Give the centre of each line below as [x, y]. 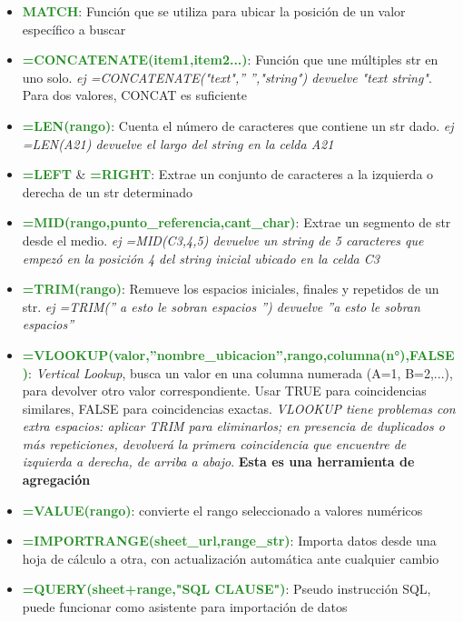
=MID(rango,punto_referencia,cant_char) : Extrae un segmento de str [236, 222]
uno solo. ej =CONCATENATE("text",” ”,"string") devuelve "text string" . [227, 77]
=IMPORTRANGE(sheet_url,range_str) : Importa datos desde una [229, 541]
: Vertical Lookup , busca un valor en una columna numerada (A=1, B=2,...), [241, 372]
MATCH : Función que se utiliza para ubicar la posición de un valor [214, 11]
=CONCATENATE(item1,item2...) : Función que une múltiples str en [230, 60]
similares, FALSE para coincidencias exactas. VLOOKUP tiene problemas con [239, 408]
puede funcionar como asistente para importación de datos [185, 607]
